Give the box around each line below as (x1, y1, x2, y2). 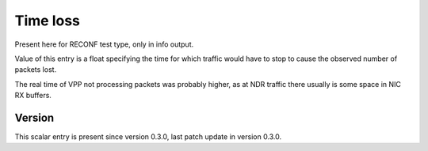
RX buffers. (14, 91, 52, 100)
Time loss (14, 12, 81, 29)
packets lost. (14, 65, 57, 74)
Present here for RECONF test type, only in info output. (14, 40, 194, 49)
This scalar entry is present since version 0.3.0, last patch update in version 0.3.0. (14, 132, 282, 142)
